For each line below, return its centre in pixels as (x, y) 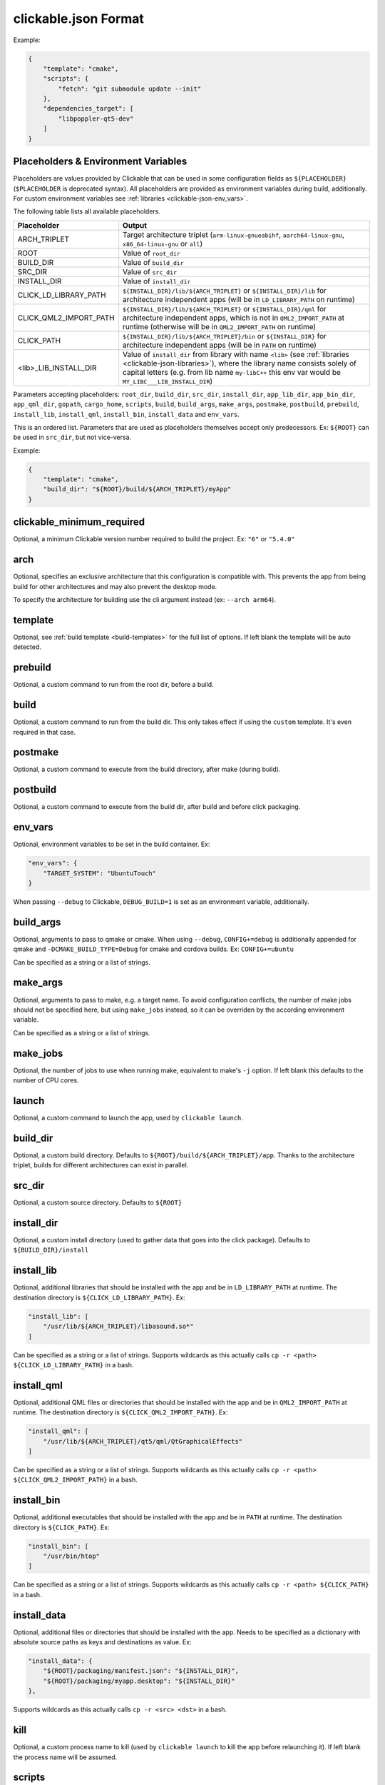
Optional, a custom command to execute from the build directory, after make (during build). (147, 769)
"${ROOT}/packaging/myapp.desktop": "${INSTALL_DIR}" (139, 1681)
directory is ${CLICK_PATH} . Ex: (61, 1527)
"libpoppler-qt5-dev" (96, 119)
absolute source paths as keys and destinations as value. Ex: (102, 1642)
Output (135, 225)
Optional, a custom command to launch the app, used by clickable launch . (128, 1117)
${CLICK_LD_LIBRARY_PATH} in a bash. (73, 1364)
